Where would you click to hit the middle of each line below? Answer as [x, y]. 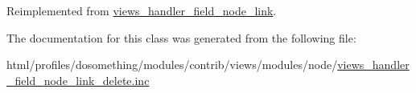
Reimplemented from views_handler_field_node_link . [142, 10]
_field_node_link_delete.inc [78, 80]
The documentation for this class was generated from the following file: [181, 37]
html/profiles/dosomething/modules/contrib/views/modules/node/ [172, 65]
